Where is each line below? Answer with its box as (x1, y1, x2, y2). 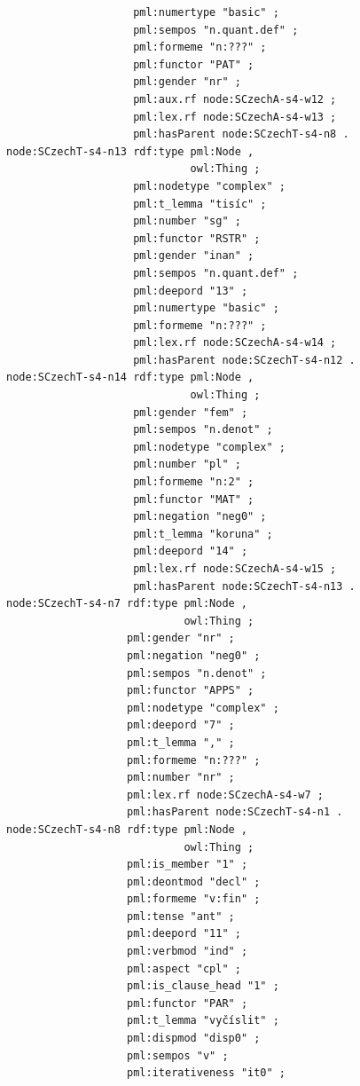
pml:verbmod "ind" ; (127, 945, 248, 958)
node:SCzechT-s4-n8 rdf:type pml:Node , (6, 822, 248, 836)
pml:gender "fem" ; (133, 405, 248, 419)
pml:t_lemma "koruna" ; (133, 527, 273, 540)
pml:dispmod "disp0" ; (127, 1032, 261, 1045)
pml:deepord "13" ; (133, 284, 248, 297)
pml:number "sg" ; (133, 215, 241, 228)
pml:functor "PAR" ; (127, 996, 248, 1010)
